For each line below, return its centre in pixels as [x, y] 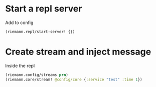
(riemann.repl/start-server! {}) [40, 31]
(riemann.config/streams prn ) [37, 75]
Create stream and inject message [78, 52]
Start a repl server [44, 9]
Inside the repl [20, 65]
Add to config [19, 22]
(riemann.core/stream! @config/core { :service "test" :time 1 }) [74, 79]
